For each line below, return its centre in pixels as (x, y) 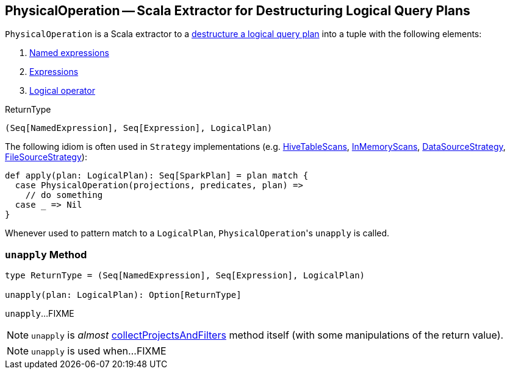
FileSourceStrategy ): (46, 157)
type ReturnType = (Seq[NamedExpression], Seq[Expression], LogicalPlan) (185, 276)
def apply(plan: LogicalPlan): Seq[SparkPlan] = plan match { (157, 176)
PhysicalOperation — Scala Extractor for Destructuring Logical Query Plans (238, 11)
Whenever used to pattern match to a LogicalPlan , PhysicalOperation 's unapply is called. (197, 233)
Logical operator (62, 91)
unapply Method (46, 254)
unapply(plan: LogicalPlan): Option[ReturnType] (123, 295)
